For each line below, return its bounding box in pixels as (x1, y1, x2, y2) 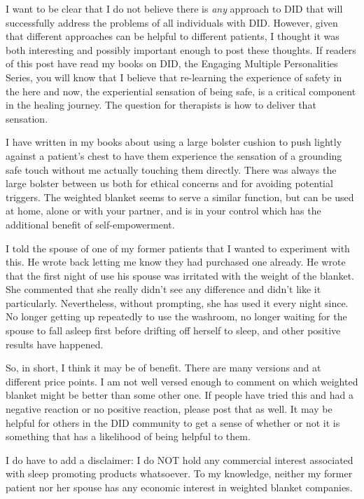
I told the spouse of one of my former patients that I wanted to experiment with (6, 240, 350, 255)
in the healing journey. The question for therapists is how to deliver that (6, 97, 316, 112)
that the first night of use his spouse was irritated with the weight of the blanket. (6, 268, 354, 282)
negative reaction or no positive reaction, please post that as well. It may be (6, 402, 332, 416)
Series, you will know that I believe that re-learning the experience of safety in (6, 69, 342, 84)
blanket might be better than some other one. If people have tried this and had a (6, 388, 353, 402)
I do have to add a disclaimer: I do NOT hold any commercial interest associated (6, 452, 353, 467)
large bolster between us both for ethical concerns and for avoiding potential (6, 176, 333, 191)
